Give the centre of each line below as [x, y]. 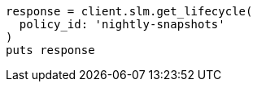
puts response [50, 50]
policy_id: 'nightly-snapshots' [122, 24]
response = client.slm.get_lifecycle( [129, 11]
